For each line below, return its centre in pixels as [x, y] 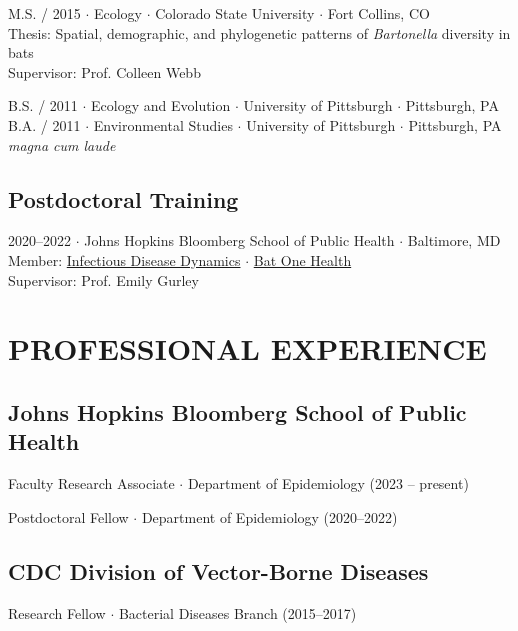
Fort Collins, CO [378, 13]
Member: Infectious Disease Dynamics [124, 259]
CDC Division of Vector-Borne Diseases [218, 570]
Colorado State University [235, 13]
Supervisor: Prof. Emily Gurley [103, 279]
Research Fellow [57, 612]
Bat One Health [302, 259]
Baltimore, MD [454, 240]
